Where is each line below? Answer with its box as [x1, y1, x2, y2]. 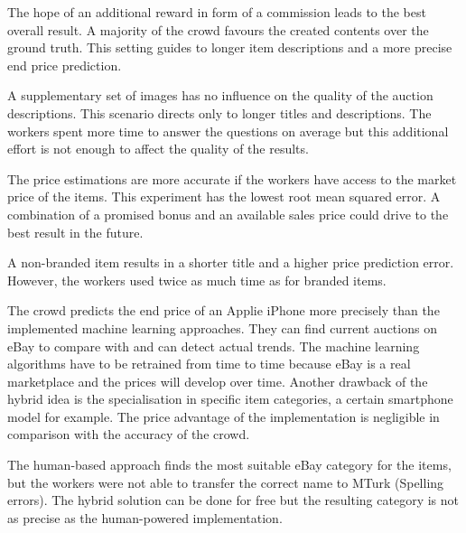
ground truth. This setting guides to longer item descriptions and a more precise [7, 38, 452, 57]
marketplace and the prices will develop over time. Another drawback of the [7, 371, 428, 390]
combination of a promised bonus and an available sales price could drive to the [7, 204, 449, 223]
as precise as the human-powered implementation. [7, 508, 283, 527]
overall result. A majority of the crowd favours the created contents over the [7, 20, 429, 39]
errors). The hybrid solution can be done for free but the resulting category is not [7, 491, 459, 510]
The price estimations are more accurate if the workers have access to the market [7, 169, 457, 188]
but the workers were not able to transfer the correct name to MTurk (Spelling [7, 472, 444, 491]
